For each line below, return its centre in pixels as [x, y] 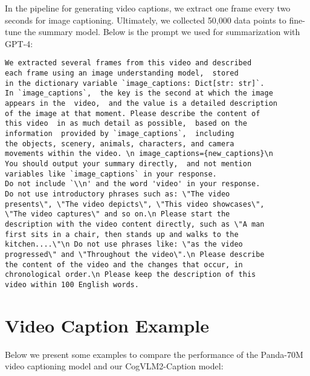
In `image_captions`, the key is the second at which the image [139, 93]
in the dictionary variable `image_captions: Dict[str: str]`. [135, 83]
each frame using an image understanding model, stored [122, 73]
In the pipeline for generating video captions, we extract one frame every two [148, 8]
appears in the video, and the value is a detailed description [141, 103]
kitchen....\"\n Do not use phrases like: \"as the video [124, 245]
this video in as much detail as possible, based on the [126, 124]
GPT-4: [19, 43]
